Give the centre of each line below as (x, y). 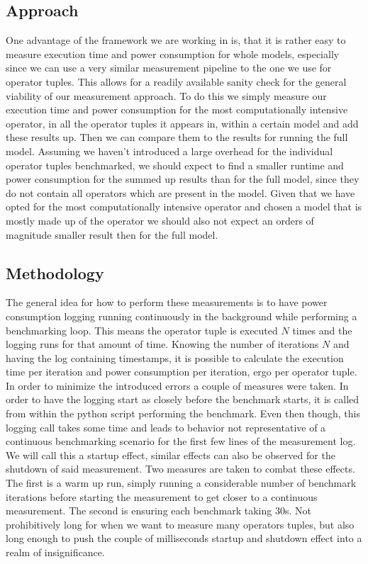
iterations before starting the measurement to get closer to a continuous (162, 496)
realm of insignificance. (55, 552)
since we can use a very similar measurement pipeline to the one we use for (169, 68)
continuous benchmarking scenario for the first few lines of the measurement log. (181, 441)
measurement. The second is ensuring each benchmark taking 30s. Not (158, 511)
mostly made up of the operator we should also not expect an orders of (160, 220)
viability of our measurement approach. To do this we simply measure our (166, 95)
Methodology (55, 272)
